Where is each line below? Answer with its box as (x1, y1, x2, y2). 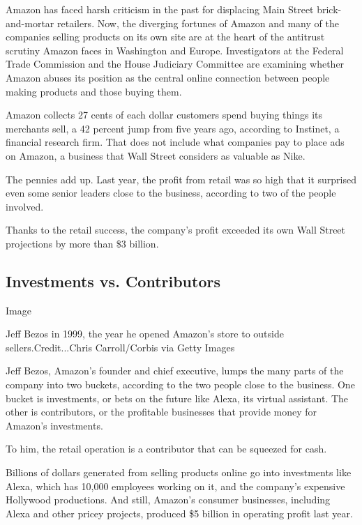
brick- (317, 2, 342, 16)
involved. (6, 199, 44, 213)
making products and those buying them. (6, 84, 182, 98)
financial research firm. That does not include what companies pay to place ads (6, 135, 345, 149)
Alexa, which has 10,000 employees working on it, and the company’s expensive (6, 478, 345, 493)
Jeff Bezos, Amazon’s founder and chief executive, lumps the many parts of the (6, 363, 344, 378)
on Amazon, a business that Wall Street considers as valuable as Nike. (6, 148, 306, 162)
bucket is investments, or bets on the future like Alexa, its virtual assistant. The (6, 390, 349, 405)
